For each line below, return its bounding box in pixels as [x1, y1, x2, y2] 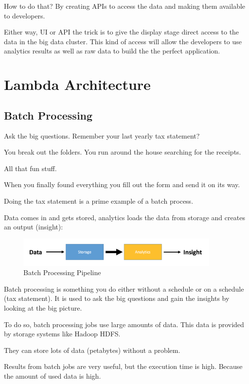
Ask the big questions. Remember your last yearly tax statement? [4, 130, 200, 140]
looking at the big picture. [4, 302, 82, 313]
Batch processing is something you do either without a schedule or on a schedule [4, 283, 244, 294]
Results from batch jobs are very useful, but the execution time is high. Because [4, 361, 243, 371]
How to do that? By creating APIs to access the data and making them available [4, 1, 246, 11]
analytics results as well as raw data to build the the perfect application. [4, 46, 220, 56]
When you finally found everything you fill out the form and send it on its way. [4, 179, 240, 190]
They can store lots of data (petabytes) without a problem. [4, 345, 180, 355]
